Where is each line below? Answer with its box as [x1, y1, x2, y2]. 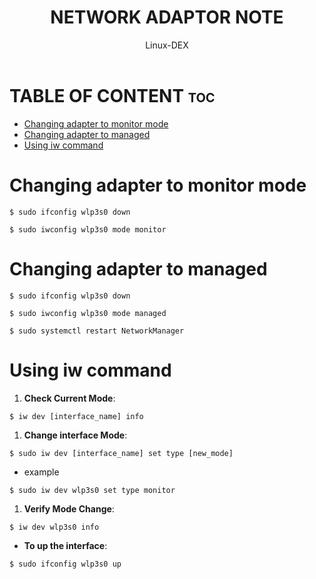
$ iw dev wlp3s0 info [9, 522, 100, 532]
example [23, 466, 60, 478]
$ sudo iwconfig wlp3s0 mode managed [9, 308, 167, 318]
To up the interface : [23, 539, 108, 551]
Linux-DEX [145, 39, 189, 51]
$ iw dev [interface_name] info [9, 411, 144, 421]
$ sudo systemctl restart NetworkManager [9, 326, 185, 336]
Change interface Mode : [23, 429, 128, 441]
